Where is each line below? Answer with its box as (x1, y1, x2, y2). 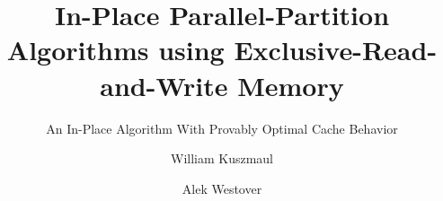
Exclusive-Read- (234, 31, 438, 68)
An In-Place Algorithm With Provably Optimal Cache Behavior (46, 118, 398, 137)
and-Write (100, 66, 228, 103)
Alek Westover (182, 179, 262, 197)
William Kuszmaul (170, 149, 274, 168)
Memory (237, 66, 344, 103)
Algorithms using (6, 31, 225, 68)
